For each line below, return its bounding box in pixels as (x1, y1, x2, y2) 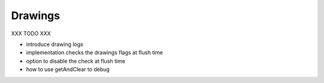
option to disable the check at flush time (26, 57, 125, 64)
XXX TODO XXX (11, 30, 51, 37)
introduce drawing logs (26, 41, 83, 48)
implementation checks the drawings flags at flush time (26, 49, 163, 56)
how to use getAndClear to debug (26, 66, 110, 73)
